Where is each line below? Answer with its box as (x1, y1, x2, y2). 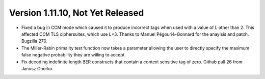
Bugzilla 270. (21, 38, 48, 44)
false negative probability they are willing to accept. (21, 52, 126, 58)
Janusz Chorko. (21, 65, 53, 71)
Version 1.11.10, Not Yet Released (9, 7, 144, 18)
